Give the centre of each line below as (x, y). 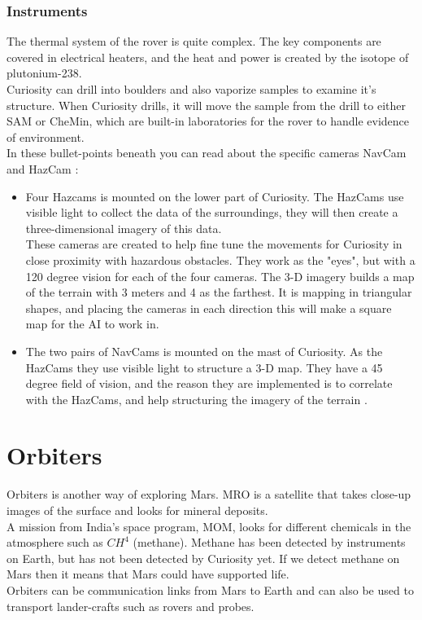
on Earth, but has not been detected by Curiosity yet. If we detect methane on (203, 558)
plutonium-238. (44, 73)
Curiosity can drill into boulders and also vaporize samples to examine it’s (191, 89)
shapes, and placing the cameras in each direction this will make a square (209, 308)
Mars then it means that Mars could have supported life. (148, 574)
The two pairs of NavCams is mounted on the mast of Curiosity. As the (204, 351)
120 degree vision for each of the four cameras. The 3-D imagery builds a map (220, 276)
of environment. (46, 136)
